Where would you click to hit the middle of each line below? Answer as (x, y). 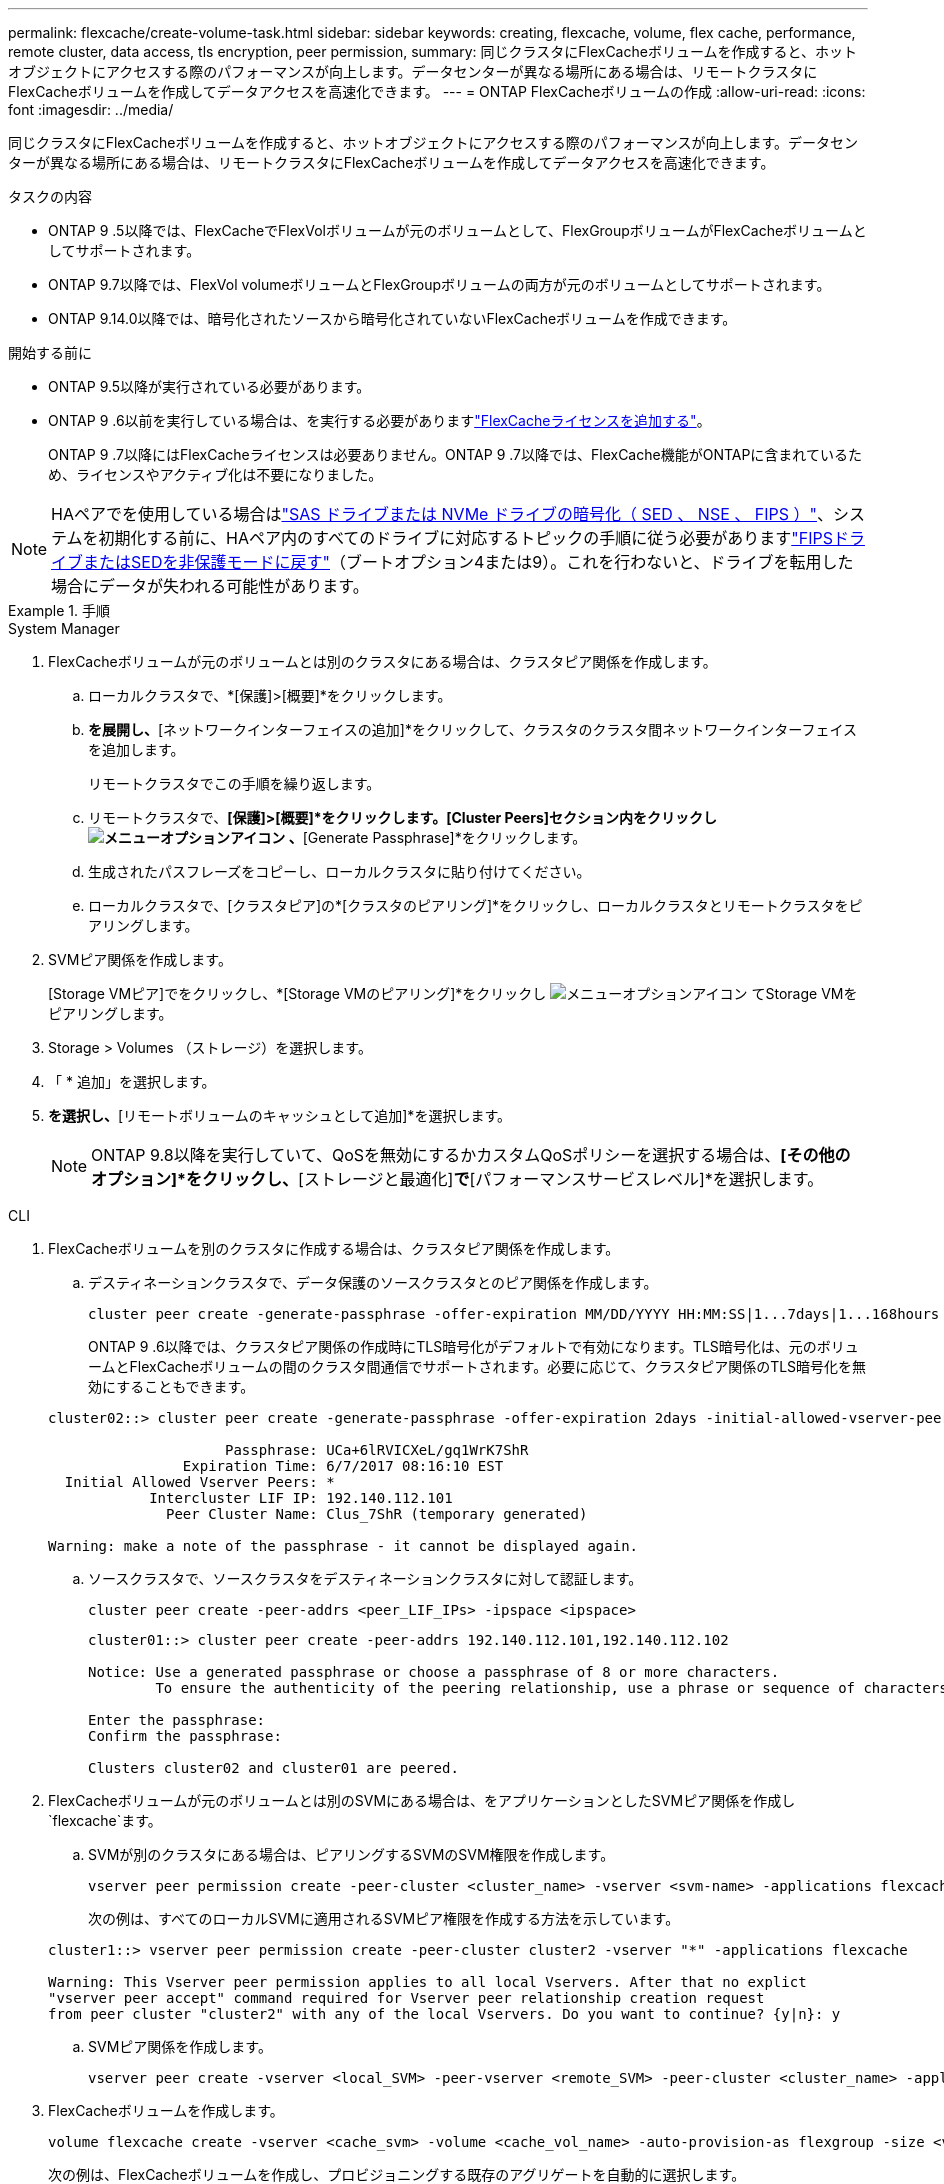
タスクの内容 (50, 196)
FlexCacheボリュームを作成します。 (166, 2110)
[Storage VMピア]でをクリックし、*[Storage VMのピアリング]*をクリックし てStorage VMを (453, 993)
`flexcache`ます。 (105, 1820)
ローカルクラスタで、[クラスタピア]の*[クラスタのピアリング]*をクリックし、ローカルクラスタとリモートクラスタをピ (475, 905)
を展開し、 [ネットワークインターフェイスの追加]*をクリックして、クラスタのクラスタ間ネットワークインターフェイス (473, 729)
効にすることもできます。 (171, 1386)
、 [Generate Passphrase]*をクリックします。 (437, 837)
